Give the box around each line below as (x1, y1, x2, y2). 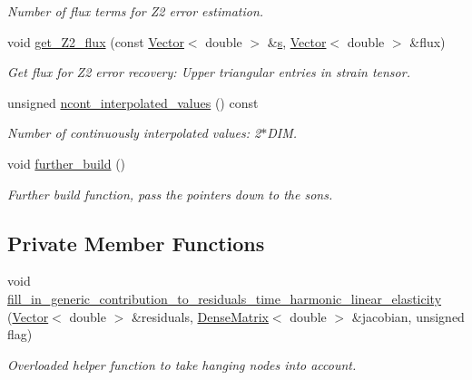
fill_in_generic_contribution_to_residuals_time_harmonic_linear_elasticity (7, 288, 442, 307)
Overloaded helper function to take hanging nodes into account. (7, 355, 357, 374)
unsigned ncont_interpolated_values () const (7, 93, 259, 112)
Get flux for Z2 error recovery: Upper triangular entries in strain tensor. (7, 63, 410, 82)
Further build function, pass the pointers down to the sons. (7, 184, 333, 203)
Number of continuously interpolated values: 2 (7, 123, 261, 142)
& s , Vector (267, 32, 327, 51)
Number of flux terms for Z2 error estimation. (7, 2, 264, 20)
